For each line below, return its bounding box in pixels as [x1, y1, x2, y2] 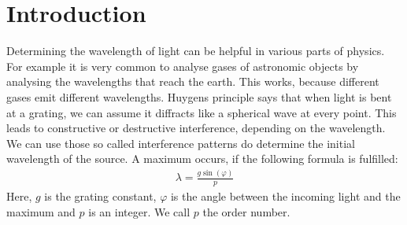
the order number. [202, 203, 290, 219]
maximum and [6, 203, 76, 219]
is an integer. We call [88, 203, 191, 219]
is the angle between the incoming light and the [170, 188, 401, 205]
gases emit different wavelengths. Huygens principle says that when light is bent [6, 88, 392, 105]
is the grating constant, [44, 188, 157, 205]
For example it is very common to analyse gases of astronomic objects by [6, 57, 359, 74]
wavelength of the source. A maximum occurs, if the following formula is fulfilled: [6, 150, 398, 167]
